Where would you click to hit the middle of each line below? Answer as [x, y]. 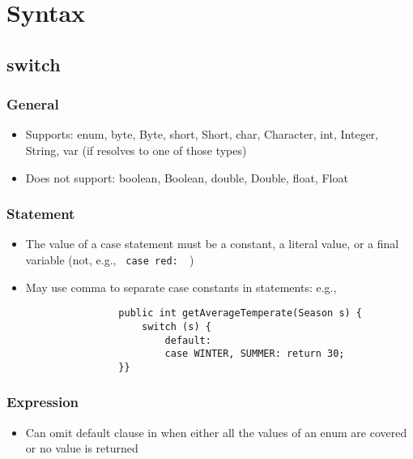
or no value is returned [82, 448]
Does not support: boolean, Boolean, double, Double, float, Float [187, 177]
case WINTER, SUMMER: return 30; [255, 354]
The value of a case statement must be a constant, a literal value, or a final [212, 244]
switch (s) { [176, 326]
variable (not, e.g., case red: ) [110, 259]
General [33, 104]
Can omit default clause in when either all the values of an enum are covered [216, 432]
